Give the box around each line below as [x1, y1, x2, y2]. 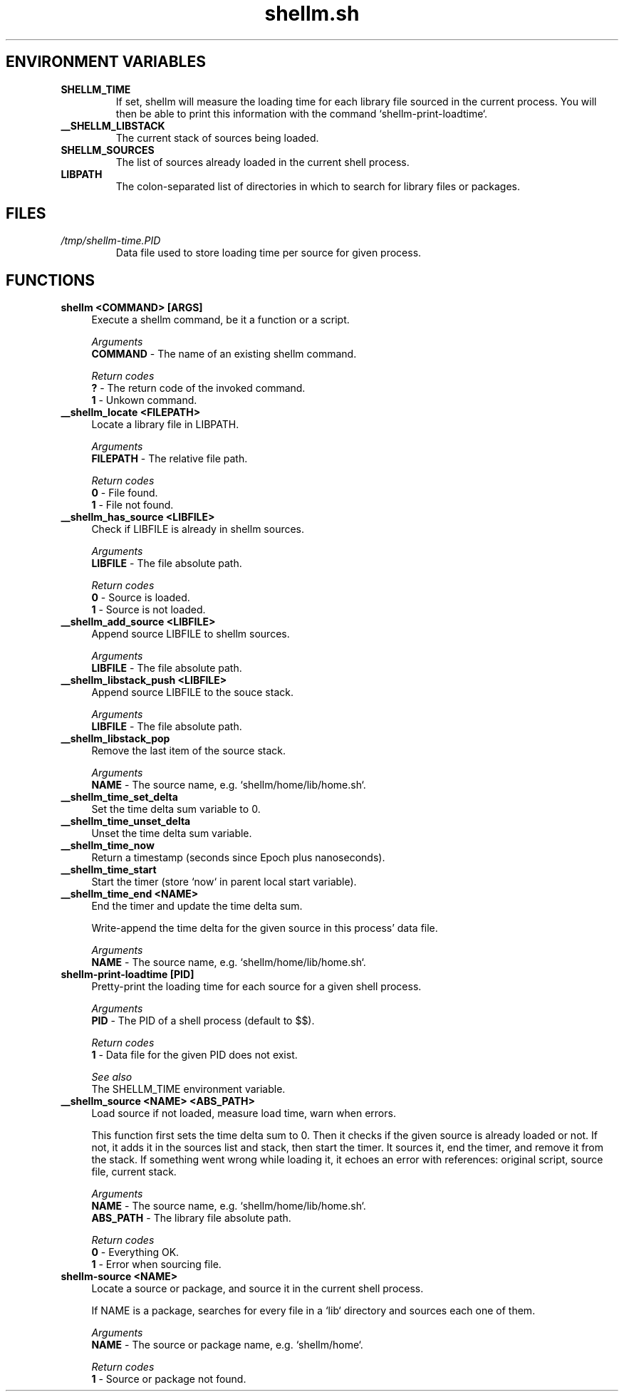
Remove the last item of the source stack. [91, 744, 286, 757]
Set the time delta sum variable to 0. [91, 803, 261, 816]
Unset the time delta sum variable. [91, 827, 252, 840]
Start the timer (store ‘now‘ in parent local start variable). [91, 876, 357, 888]
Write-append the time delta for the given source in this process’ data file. [91, 922, 438, 935]
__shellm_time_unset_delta [61, 815, 191, 828]
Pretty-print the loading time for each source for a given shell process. [91, 980, 422, 993]
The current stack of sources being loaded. [115, 131, 319, 144]
